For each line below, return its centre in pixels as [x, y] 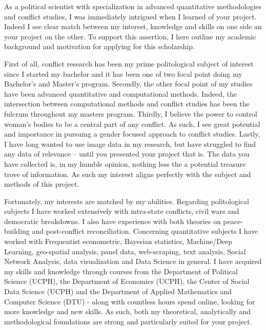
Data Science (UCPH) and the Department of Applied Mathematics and [118, 291]
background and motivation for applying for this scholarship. [99, 46]
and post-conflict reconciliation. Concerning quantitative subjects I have [145, 231]
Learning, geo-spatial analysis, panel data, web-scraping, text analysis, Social [125, 251]
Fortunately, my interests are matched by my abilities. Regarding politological [127, 201]
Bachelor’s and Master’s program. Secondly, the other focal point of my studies [128, 84]
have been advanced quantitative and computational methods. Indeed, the [120, 93]
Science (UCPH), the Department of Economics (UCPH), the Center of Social [127, 281]
